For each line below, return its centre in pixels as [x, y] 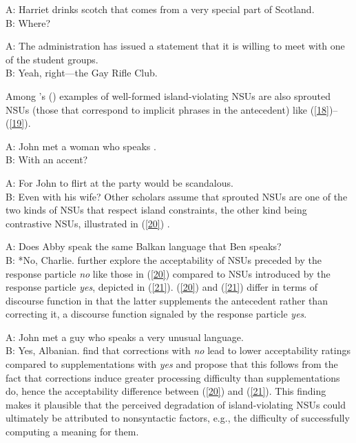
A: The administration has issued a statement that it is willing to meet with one [175, 46]
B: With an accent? [47, 159]
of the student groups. [52, 59]
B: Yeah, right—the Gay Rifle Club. [82, 73]
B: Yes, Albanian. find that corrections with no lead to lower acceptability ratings [178, 350]
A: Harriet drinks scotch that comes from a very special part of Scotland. [160, 9]
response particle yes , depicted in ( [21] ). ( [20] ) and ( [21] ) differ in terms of [162, 287]
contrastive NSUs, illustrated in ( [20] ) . [88, 223]
